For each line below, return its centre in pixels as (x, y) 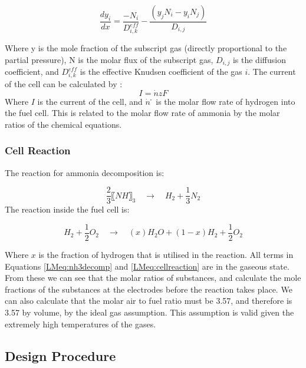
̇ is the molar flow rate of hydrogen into (223, 101)
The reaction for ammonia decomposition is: (85, 172)
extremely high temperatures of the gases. (80, 324)
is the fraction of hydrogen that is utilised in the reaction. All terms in (166, 255)
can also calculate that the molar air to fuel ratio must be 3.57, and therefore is (149, 301)
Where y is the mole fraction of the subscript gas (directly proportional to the (146, 48)
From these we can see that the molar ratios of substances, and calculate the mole (153, 278)
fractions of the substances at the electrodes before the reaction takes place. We (149, 289)
